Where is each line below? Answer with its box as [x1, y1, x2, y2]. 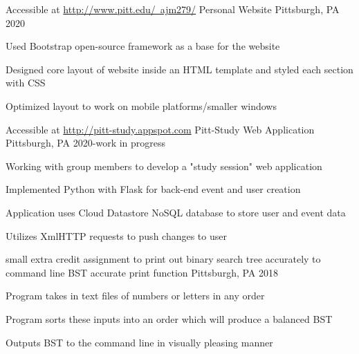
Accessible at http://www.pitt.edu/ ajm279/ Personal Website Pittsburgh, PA [6, 2, 340, 16]
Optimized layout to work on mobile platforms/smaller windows [6, 98, 277, 113]
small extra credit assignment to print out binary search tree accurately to [6, 252, 321, 266]
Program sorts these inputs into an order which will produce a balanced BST [6, 311, 333, 326]
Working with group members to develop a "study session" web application [6, 158, 322, 173]
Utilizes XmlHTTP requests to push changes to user [6, 228, 227, 243]
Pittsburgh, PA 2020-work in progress [6, 136, 166, 150]
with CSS [6, 75, 46, 90]
